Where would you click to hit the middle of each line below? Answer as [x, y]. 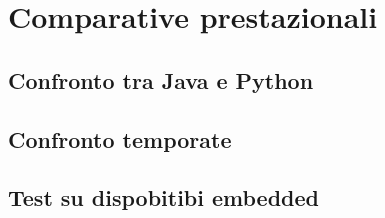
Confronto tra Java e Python [161, 79]
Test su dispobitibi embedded [163, 197]
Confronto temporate [120, 138]
